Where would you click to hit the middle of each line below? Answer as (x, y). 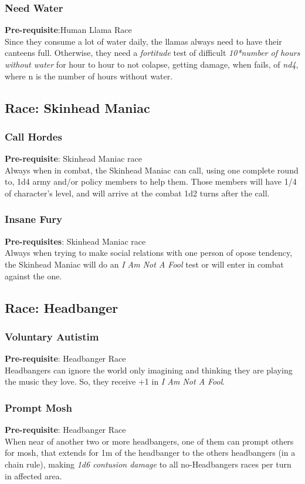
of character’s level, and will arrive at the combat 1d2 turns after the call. (137, 193)
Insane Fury (33, 219)
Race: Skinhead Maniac (77, 107)
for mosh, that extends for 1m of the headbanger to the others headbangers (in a (150, 453)
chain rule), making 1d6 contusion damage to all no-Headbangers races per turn (148, 464)
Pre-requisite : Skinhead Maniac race (73, 158)
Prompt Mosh (38, 407)
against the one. (33, 276)
